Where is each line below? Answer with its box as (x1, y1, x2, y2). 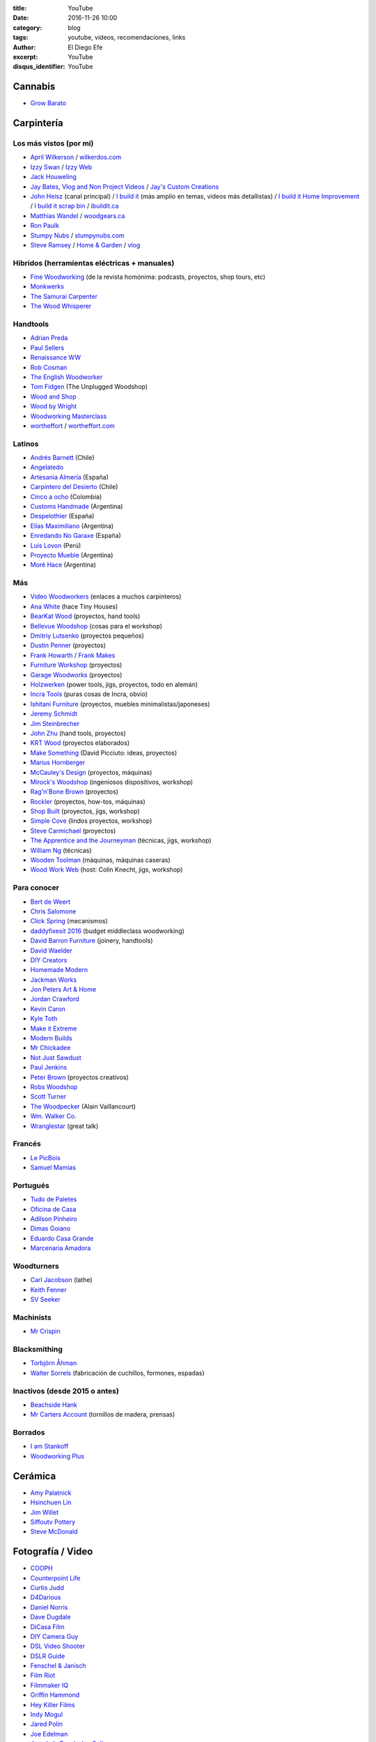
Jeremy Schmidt (30, 709, 78, 718)
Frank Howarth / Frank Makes (30, 651, 116, 659)
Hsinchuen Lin (30, 1498, 72, 1506)
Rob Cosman (30, 363, 68, 371)
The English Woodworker (30, 373, 103, 381)
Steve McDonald (30, 1527, 78, 1536)
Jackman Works (30, 976, 77, 984)
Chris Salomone (30, 907, 77, 916)
